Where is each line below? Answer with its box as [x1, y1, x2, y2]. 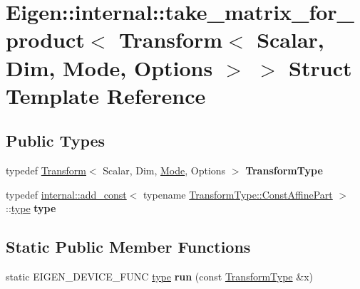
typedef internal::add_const [6, 186, 127, 201]
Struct [289, 53, 352, 82]
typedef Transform [6, 163, 86, 178]
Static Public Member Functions [6, 236, 251, 258]
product [6, 25, 85, 54]
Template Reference [6, 80, 206, 110]
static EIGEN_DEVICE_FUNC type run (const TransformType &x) [6, 269, 313, 284]
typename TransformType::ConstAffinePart [143, 186, 333, 201]
